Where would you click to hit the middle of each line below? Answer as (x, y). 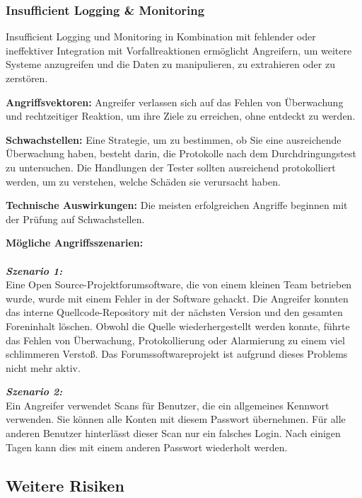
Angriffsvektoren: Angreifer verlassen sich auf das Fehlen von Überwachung (175, 102)
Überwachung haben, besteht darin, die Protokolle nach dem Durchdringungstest (181, 153)
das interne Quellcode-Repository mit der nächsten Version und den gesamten (174, 312)
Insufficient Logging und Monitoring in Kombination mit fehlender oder (161, 36)
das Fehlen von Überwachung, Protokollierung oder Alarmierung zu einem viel (175, 340)
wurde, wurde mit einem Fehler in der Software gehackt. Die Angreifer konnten (177, 298)
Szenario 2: (34, 391)
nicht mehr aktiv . (43, 367)
